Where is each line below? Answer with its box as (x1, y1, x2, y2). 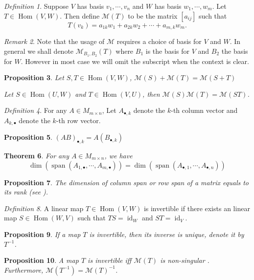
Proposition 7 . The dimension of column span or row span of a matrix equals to (4, 177, 249, 187)
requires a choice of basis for (116, 36, 202, 46)
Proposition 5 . (4, 132, 52, 142)
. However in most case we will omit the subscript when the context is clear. (21, 56, 249, 66)
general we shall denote (4, 45, 74, 56)
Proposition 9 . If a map (4, 229, 81, 239)
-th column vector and (171, 105, 238, 115)
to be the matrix (128, 10, 178, 21)
